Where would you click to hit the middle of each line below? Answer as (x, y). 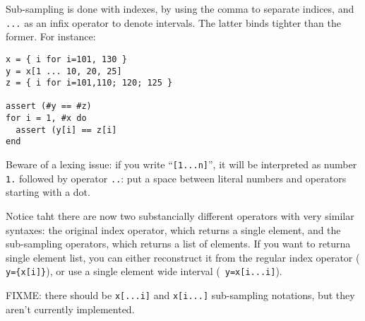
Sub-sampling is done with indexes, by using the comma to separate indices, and (180, 8)
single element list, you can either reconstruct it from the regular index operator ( (183, 257)
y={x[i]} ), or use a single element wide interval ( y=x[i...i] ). (144, 271)
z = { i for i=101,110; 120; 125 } (89, 83)
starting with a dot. (48, 192)
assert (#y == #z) (49, 106)
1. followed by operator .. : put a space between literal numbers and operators (176, 178)
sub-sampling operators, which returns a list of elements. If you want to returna (178, 244)
